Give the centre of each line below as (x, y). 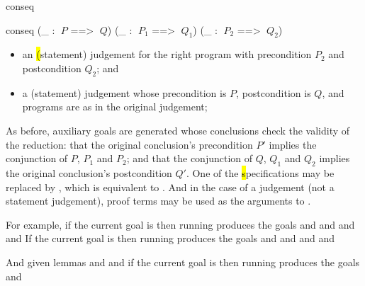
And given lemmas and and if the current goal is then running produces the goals (183, 262)
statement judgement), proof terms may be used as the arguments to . (158, 201)
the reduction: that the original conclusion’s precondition (129, 144)
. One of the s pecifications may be (260, 172)
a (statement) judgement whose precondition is (124, 92)
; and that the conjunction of (190, 158)
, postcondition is (274, 92)
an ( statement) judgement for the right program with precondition (167, 54)
